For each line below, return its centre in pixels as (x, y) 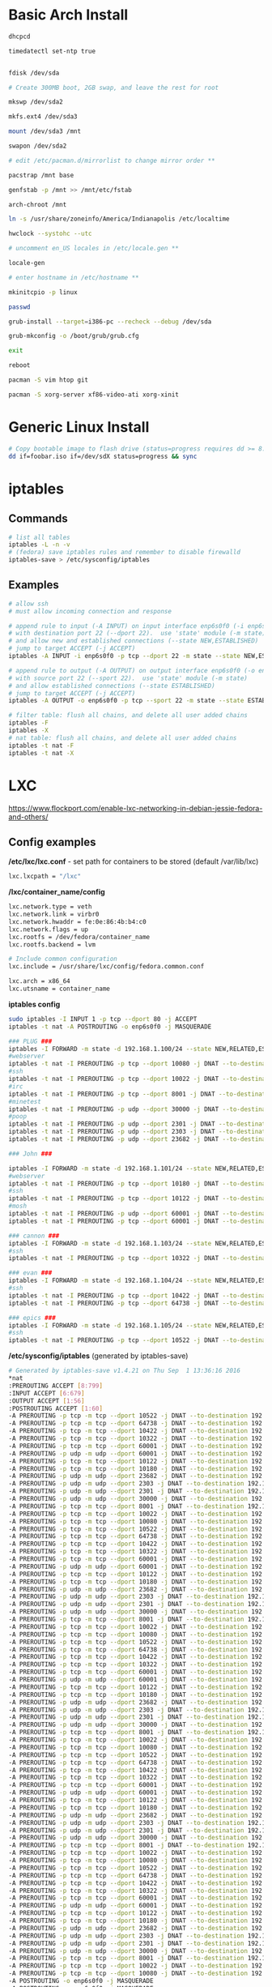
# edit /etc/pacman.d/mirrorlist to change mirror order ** (112, 160)
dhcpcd (19, 36)
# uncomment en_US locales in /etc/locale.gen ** (94, 249)
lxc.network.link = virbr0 (54, 914)
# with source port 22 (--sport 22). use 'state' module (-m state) (128, 678)
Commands (38, 519)
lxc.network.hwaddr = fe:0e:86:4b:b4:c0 (78, 921)
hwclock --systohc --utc (50, 234)
